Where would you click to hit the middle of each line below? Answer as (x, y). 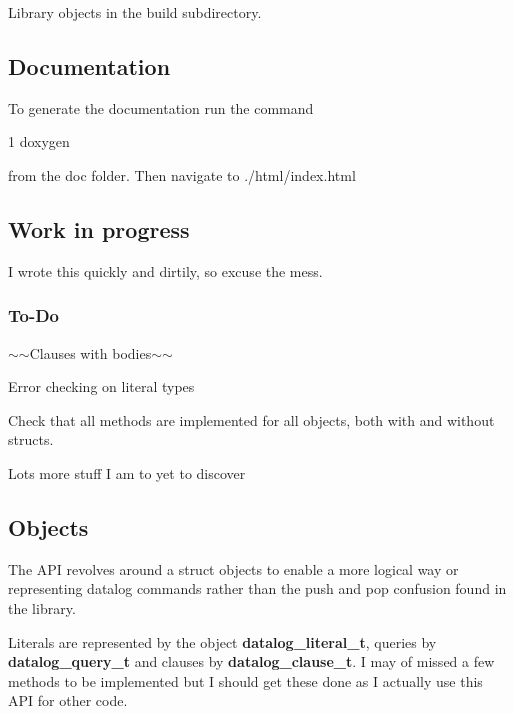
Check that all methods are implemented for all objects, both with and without (251, 419)
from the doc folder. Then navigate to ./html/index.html (182, 174)
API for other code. (68, 700)
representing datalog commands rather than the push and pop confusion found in (257, 588)
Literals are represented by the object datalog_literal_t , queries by (222, 641)
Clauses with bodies (90, 352)
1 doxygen (39, 141)
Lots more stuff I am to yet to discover (127, 472)
